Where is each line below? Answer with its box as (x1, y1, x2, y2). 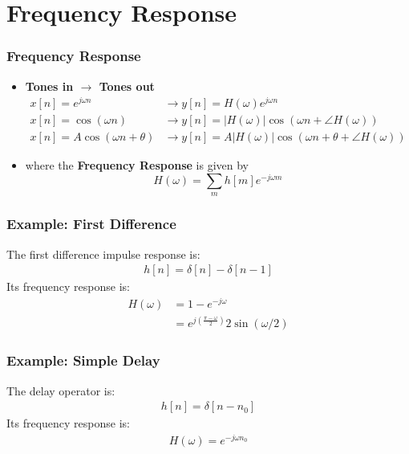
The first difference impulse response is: (6, 245, 200, 262)
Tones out (99, 77, 155, 94)
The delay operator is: (6, 382, 115, 399)
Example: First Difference (6, 214, 176, 234)
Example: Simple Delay (6, 350, 160, 370)
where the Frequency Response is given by (25, 157, 249, 174)
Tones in (25, 77, 74, 94)
